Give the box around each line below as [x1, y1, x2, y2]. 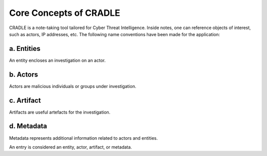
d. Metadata [9, 122, 47, 130]
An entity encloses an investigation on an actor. [9, 57, 106, 63]
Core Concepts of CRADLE [9, 7, 121, 18]
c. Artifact [9, 96, 41, 105]
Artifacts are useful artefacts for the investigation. [9, 109, 111, 115]
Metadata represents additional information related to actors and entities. [9, 135, 158, 141]
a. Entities [9, 44, 41, 53]
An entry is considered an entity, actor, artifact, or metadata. [9, 144, 132, 150]
